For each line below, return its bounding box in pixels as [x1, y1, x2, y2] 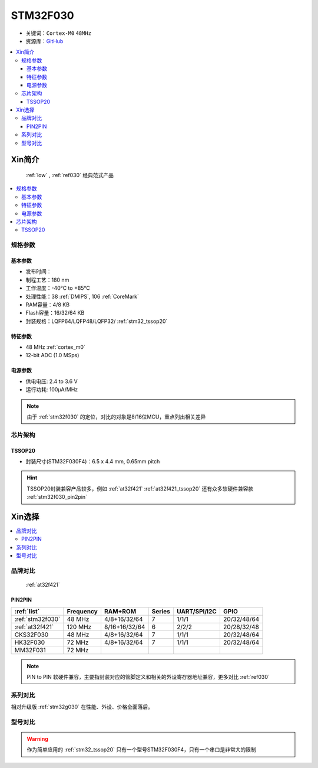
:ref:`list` [14, 607, 40, 615]
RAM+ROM [104, 607, 137, 615]
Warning [26, 736, 48, 743]
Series [151, 607, 171, 615]
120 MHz [67, 623, 92, 631]
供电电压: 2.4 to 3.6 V [25, 378, 78, 385]
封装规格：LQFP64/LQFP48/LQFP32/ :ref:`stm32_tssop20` [25, 318, 168, 325]
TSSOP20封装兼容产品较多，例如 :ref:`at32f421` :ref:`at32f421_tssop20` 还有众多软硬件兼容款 [26, 485, 254, 492]
